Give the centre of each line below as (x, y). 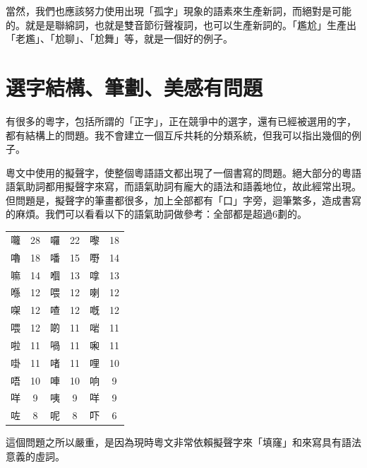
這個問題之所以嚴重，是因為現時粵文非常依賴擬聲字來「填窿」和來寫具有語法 (183, 442)
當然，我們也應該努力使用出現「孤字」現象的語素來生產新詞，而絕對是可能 (179, 11)
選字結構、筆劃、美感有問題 (134, 87)
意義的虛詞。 (35, 456)
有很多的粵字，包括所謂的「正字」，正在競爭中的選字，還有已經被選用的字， (181, 121)
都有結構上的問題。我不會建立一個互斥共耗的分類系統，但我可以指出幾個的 (179, 135)
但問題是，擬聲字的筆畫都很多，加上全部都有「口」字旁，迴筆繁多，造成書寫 (183, 200)
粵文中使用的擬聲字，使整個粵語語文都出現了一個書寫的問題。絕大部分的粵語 (183, 172)
